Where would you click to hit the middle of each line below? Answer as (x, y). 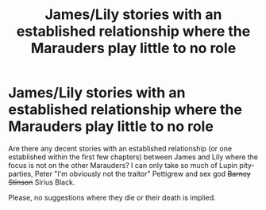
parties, (21, 174)
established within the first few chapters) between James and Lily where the (133, 157)
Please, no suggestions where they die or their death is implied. (112, 197)
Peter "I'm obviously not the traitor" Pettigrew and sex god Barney (143, 174)
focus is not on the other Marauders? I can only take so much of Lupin (123, 165)
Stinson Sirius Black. (42, 182)
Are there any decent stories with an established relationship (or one (120, 148)
